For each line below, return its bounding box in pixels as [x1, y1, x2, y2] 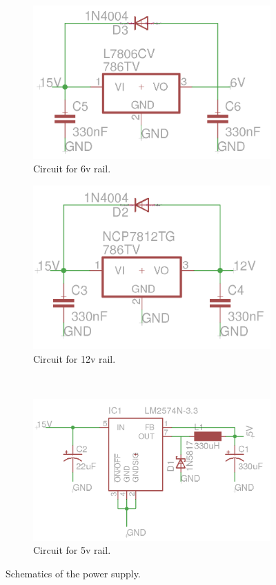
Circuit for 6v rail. [33, 161, 111, 176]
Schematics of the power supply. [6, 566, 141, 580]
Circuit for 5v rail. [33, 543, 111, 557]
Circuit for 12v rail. [33, 351, 116, 366]
